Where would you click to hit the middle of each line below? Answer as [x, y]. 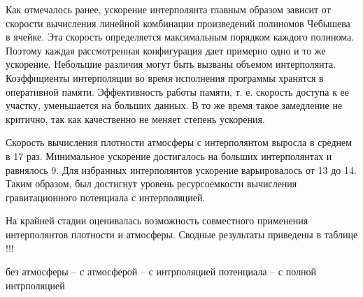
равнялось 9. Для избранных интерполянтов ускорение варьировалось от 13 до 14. [181, 169]
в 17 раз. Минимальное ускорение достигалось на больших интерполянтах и [169, 155]
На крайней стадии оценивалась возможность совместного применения [157, 220]
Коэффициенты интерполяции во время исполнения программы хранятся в [165, 77]
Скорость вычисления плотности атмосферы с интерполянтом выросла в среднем [179, 142]
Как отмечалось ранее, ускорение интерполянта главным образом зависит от [168, 9]
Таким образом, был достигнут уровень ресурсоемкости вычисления [151, 183]
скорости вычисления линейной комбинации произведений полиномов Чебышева [178, 23]
